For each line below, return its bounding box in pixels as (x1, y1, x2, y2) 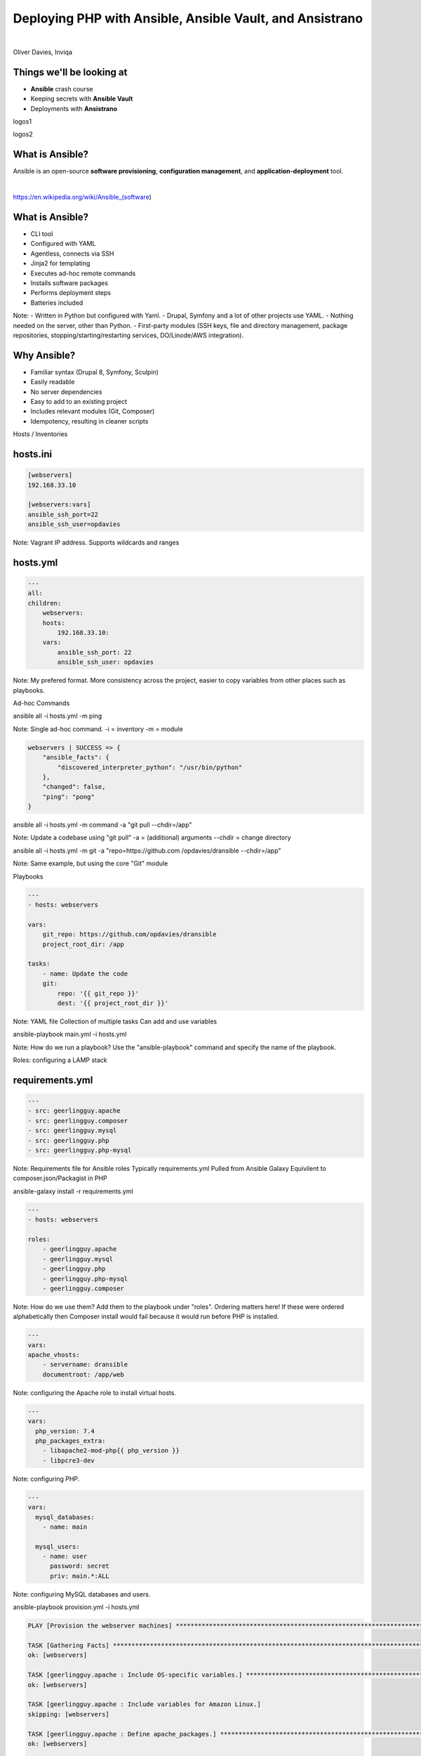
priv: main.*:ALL (50, 1572, 110, 1580)
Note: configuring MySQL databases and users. (13, 1590, 151, 1598)
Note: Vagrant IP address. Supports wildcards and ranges (13, 538, 180, 547)
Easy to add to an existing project (30, 397, 128, 405)
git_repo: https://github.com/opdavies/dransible (42, 931, 217, 938)
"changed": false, (42, 783, 106, 791)
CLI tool (30, 230, 53, 238)
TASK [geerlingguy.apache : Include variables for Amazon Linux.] (27, 1701, 261, 1708)
